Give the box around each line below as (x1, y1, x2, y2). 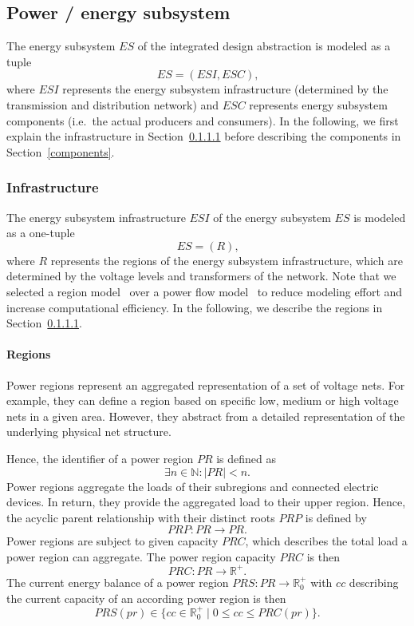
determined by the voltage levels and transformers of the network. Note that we (6, 267, 396, 284)
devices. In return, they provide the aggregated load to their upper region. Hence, (6, 493, 406, 510)
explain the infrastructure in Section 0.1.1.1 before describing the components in (6, 128, 401, 145)
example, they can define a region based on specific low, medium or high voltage (6, 392, 399, 409)
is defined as (216, 450, 277, 466)
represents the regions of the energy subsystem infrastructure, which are (50, 252, 403, 268)
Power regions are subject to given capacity (6, 533, 219, 549)
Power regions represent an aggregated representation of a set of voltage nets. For (6, 376, 405, 393)
